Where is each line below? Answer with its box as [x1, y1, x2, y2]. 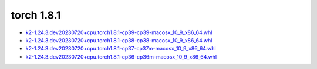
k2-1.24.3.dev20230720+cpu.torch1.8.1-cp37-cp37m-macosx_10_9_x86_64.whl [25, 45, 217, 52]
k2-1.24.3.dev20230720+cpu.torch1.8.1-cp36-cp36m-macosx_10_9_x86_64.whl [25, 53, 217, 60]
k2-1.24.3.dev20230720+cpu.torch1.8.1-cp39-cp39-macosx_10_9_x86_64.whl [25, 29, 213, 36]
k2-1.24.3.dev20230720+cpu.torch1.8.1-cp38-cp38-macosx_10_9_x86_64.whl [25, 37, 213, 43]
